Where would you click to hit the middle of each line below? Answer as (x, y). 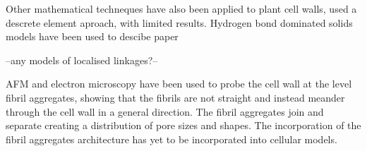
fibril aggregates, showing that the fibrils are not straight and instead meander (175, 97)
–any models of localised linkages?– (82, 60)
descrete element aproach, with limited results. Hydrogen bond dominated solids (179, 22)
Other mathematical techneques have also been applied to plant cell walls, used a (181, 8)
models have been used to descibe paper (92, 36)
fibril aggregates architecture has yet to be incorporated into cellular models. (172, 139)
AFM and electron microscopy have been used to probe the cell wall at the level (179, 84)
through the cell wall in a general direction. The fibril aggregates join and (165, 111)
